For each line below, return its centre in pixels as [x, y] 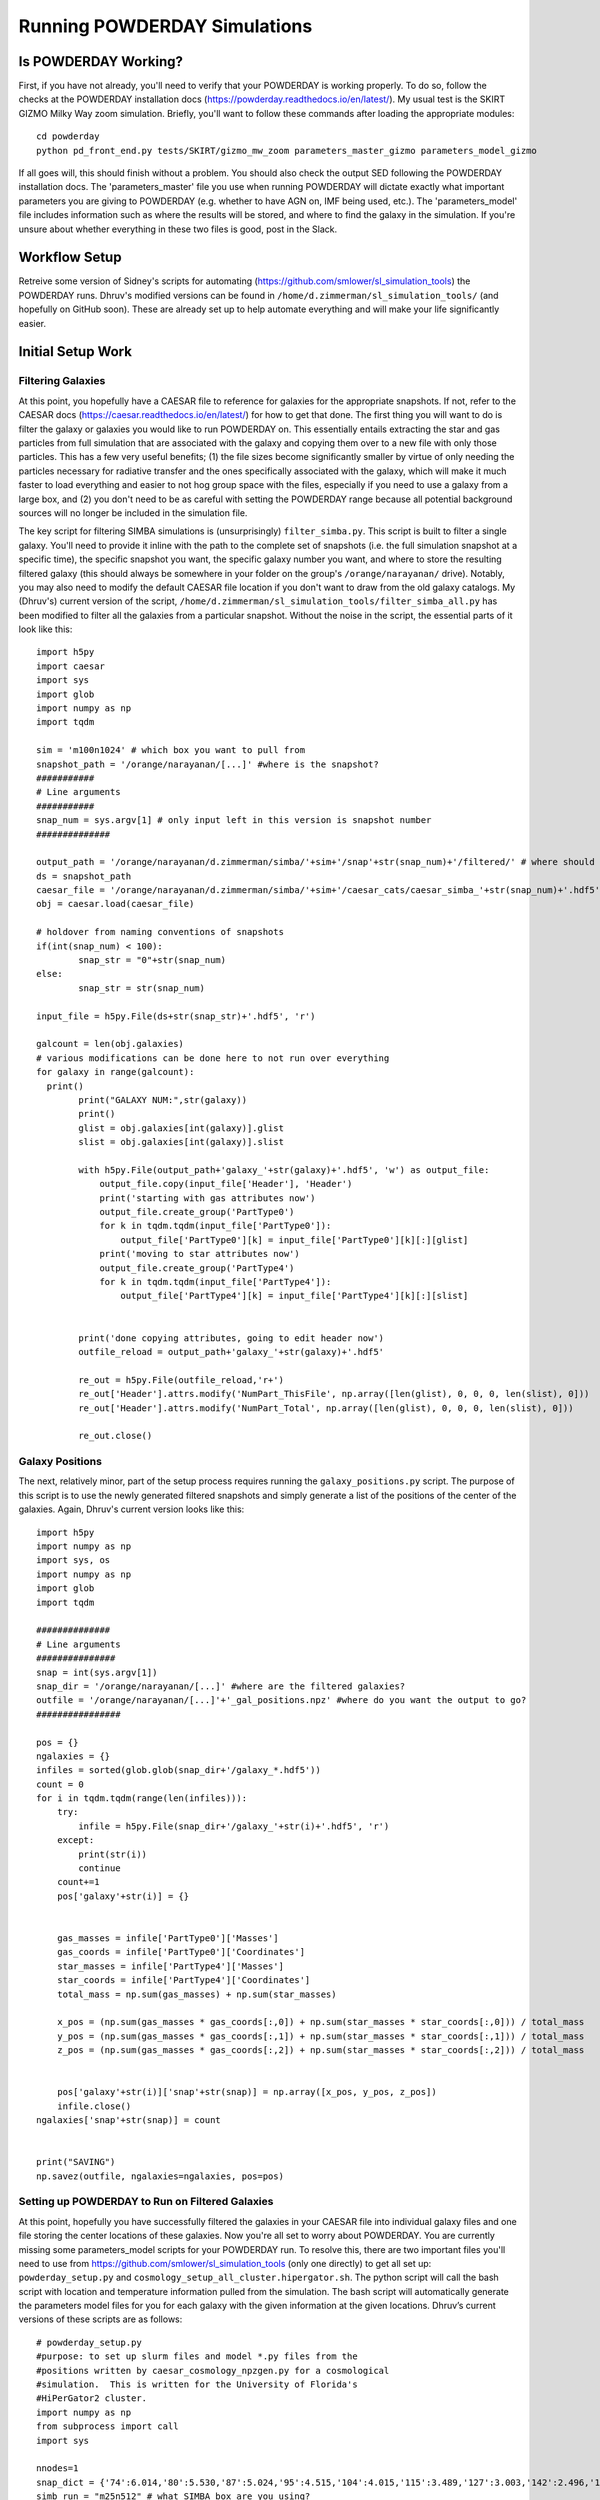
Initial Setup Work [75, 351]
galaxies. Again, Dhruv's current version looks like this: [131, 1509]
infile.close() [94, 2106]
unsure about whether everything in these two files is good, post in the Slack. [178, 229]
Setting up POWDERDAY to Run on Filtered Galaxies [146, 2202]
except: [75, 1840]
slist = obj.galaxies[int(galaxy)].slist [181, 1142]
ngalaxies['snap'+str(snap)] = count [129, 2120]
